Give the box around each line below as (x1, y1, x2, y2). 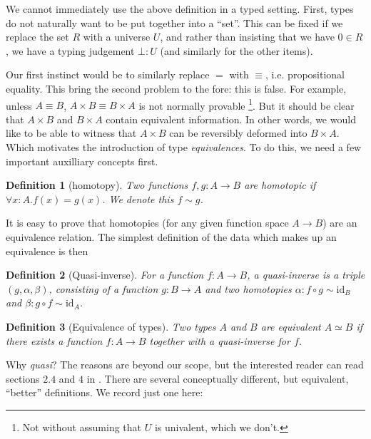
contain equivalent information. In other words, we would (106, 111, 356, 126)
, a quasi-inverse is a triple (247, 267, 365, 282)
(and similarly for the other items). (160, 43, 313, 58)
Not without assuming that (22, 419, 142, 434)
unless (6, 98, 32, 113)
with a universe (83, 29, 151, 44)
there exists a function (6, 333, 103, 348)
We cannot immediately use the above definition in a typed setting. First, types (6, 1, 354, 16)
